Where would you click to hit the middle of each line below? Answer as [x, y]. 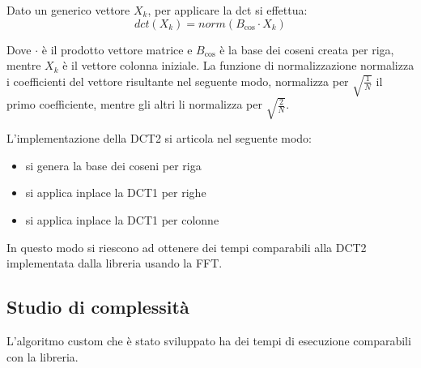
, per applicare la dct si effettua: [228, 10]
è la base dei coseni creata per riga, [307, 49]
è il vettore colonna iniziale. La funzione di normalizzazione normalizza [238, 65]
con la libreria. [43, 356]
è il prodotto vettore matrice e [117, 49]
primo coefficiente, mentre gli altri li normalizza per [134, 104]
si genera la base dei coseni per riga [113, 165]
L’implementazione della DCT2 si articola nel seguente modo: [159, 138]
